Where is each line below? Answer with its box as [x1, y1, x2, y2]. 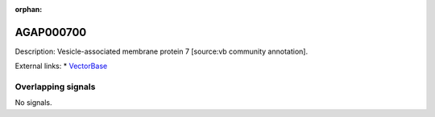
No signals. [14, 98, 52, 107]
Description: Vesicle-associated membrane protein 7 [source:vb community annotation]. [14, 46, 309, 56]
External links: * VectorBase [14, 61, 108, 71]
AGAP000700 [14, 25, 87, 39]
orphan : [14, 5, 43, 14]
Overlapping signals [14, 81, 96, 92]
